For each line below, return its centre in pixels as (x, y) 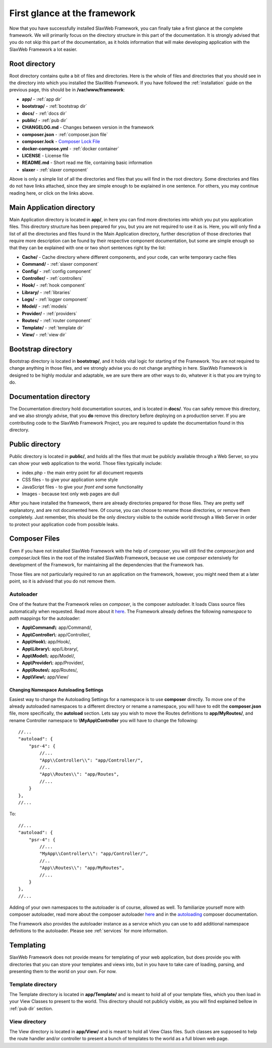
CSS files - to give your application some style (70, 480)
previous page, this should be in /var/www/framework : (67, 90)
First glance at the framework (72, 13)
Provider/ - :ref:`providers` (50, 313)
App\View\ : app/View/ (45, 677)
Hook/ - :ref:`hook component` (54, 285)
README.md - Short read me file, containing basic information (87, 163)
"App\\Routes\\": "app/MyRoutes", (82, 868)
